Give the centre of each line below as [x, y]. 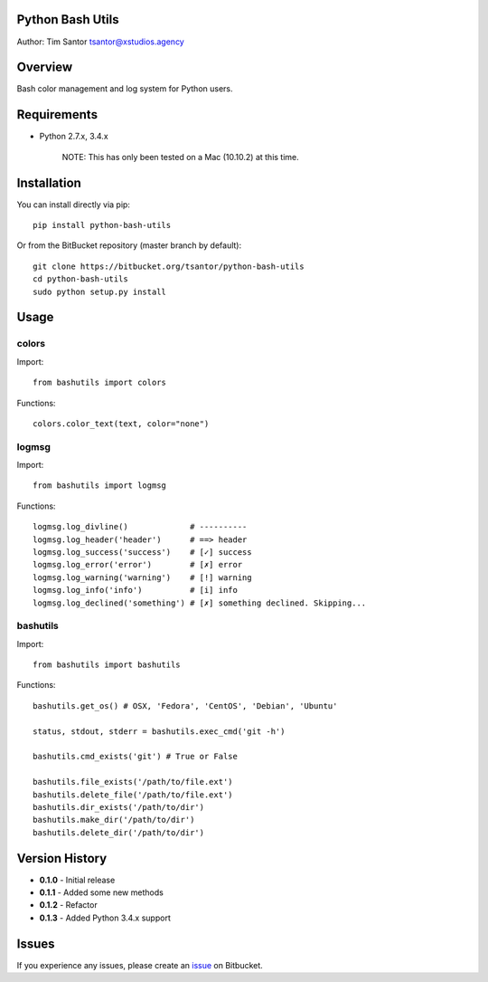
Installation [49, 182]
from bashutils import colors [100, 383]
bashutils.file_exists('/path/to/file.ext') [133, 782]
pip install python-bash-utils [102, 225]
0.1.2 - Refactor [69, 905]
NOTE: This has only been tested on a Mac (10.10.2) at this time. [181, 157]
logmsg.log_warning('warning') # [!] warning [142, 577]
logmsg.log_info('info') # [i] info [136, 590]
